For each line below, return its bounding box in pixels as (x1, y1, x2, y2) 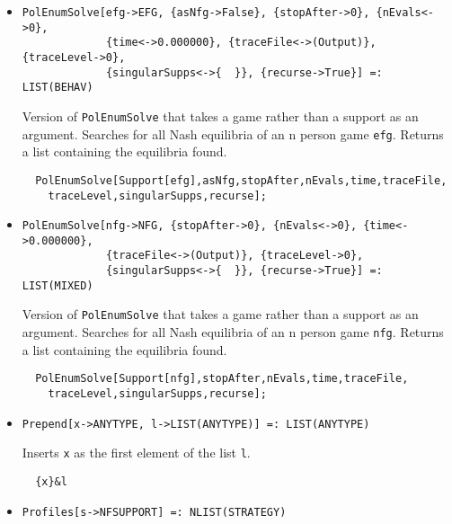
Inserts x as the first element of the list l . (22, 443, 251, 462)
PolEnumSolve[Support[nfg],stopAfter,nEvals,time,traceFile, (35, 372, 409, 386)
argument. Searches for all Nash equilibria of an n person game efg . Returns (22, 124, 444, 143)
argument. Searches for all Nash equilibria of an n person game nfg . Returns (22, 323, 444, 342)
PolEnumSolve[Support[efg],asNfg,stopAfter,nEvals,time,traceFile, (35, 173, 448, 187)
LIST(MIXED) (22, 279, 93, 292)
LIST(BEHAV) (22, 81, 93, 94)
